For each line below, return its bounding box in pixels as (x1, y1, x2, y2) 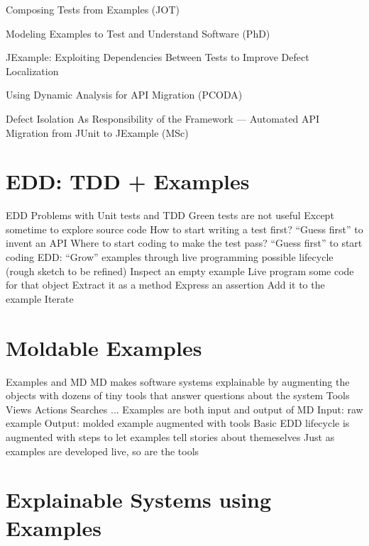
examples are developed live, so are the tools (6, 443, 199, 458)
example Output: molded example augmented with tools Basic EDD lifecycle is (6, 416, 350, 430)
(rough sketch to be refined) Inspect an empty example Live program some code (6, 263, 354, 278)
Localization (6, 63, 59, 78)
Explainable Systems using (6, 485, 272, 514)
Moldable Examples (6, 333, 202, 362)
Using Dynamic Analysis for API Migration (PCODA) (6, 87, 243, 102)
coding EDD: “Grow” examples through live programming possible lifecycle (6, 250, 334, 264)
